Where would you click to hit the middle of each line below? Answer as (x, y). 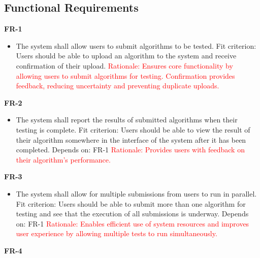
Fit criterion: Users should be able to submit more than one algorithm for (131, 203)
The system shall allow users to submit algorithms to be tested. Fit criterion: (136, 45)
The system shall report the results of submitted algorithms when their (127, 120)
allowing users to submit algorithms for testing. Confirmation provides (125, 75)
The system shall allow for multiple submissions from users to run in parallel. (136, 193)
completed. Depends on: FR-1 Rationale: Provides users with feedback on (130, 150)
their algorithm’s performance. (63, 159)
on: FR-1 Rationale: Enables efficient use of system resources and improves (133, 223)
